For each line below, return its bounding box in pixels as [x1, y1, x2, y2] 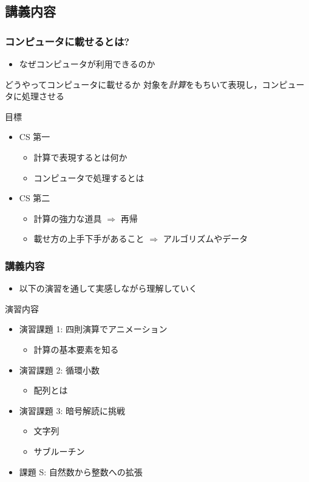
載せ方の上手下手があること [33, 232, 144, 245]
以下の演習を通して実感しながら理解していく [19, 282, 197, 295]
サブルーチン [33, 444, 85, 457]
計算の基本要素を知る [33, 343, 119, 355]
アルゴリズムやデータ [163, 232, 248, 245]
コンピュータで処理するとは [33, 171, 144, 184]
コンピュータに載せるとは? [5, 33, 130, 49]
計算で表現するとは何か [33, 150, 127, 163]
